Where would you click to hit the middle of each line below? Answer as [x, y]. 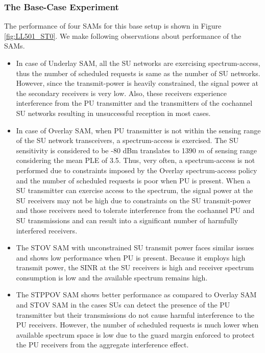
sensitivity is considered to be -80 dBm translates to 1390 [106, 150]
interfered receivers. [47, 230]
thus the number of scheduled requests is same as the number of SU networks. [138, 73]
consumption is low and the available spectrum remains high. [112, 277]
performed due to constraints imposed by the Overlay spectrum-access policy [137, 170]
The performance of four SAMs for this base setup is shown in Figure [113, 26]
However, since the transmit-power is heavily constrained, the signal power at [137, 83]
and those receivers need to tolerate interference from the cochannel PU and [135, 210]
